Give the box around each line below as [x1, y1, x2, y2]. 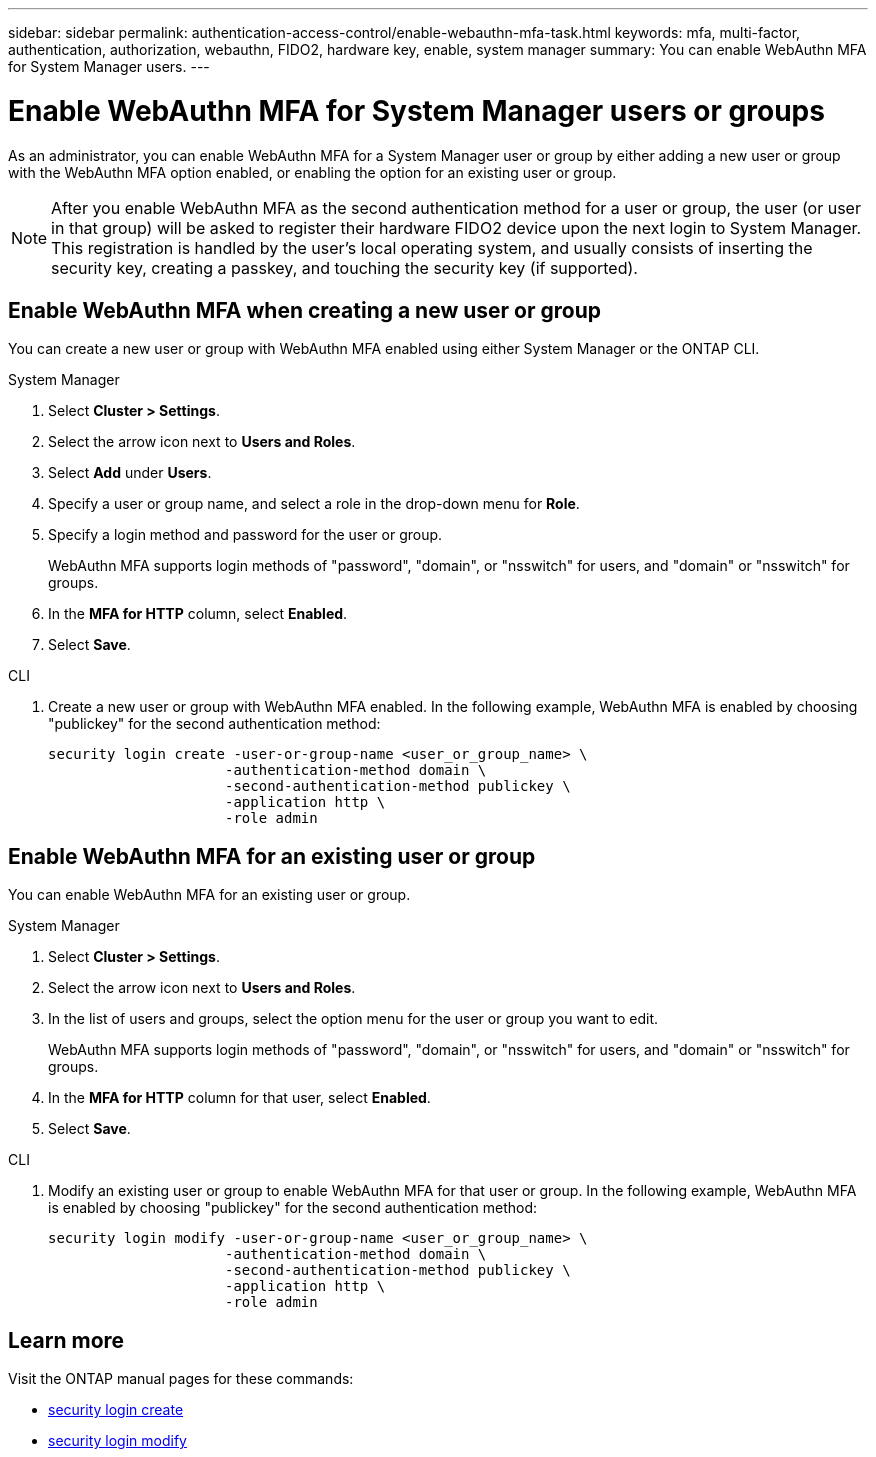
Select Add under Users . [48, 464, 212, 482]
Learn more [8, 1327, 125, 1353]
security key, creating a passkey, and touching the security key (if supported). [51, 257, 638, 278]
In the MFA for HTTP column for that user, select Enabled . [48, 1089, 431, 1107]
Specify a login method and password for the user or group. [48, 526, 443, 544]
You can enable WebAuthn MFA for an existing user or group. [8, 886, 411, 904]
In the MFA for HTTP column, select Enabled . [48, 605, 348, 623]
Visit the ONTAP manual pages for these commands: [8, 1370, 354, 1388]
